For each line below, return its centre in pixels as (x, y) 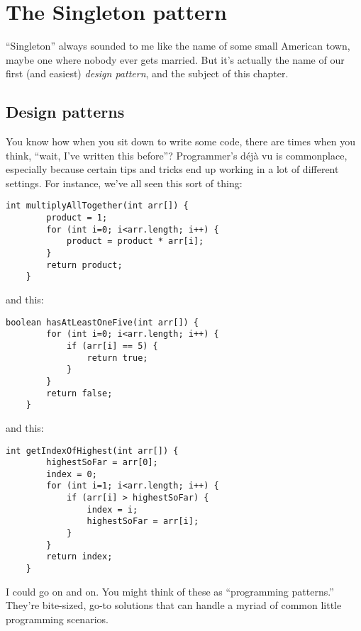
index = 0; (72, 474)
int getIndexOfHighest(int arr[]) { (92, 451)
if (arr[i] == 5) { (112, 346)
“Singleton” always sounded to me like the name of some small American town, (178, 46)
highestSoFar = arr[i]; (143, 521)
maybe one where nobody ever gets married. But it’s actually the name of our (175, 59)
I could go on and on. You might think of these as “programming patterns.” (170, 591)
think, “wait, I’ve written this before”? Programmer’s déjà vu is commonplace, (177, 155)
